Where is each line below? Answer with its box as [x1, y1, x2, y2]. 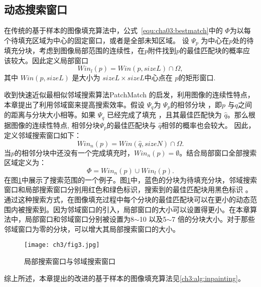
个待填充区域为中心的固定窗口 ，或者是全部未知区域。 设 [4, 35, 189, 45]
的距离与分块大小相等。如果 [4, 109, 95, 120]
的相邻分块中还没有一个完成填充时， [15, 147, 135, 158]
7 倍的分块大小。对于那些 [172, 214, 255, 224]
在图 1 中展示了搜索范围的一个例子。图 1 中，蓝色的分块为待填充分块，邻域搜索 [4, 174, 257, 185]
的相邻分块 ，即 [170, 99, 222, 109]
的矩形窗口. [178, 72, 216, 83]
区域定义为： [4, 157, 46, 168]
